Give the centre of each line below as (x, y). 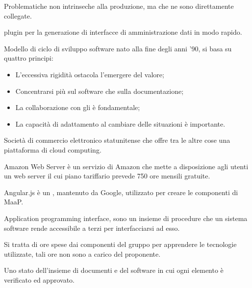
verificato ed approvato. (39, 279)
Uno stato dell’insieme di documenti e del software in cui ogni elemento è (114, 270)
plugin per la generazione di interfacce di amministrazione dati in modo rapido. (123, 32)
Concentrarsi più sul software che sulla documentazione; (100, 91)
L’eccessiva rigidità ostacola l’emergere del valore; (90, 74)
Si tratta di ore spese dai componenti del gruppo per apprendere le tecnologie (120, 244)
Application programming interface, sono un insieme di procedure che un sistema (126, 218)
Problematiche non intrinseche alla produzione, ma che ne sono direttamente (119, 6)
